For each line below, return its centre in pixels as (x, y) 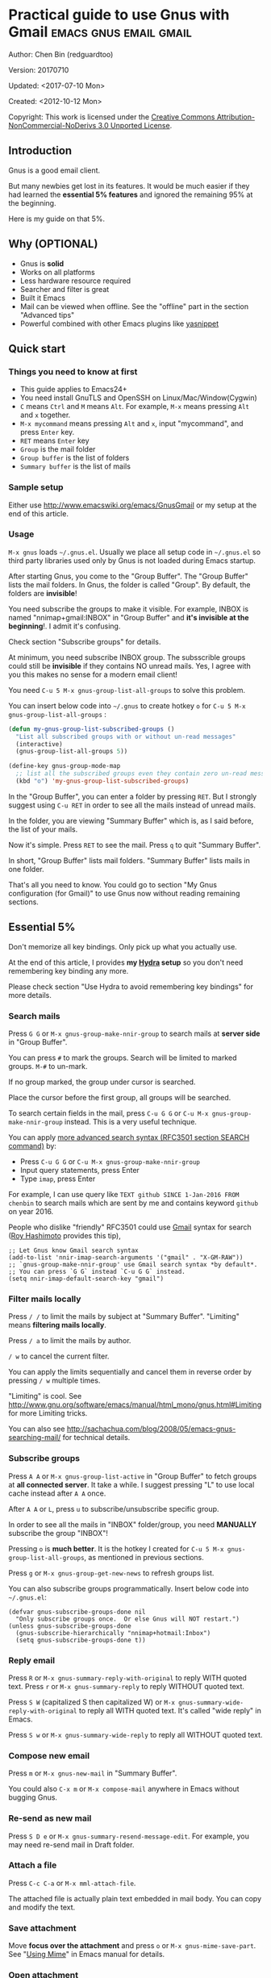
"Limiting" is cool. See (45, 1396)
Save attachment (42, 1928)
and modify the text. (42, 1907)
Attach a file (33, 1865)
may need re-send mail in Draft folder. (71, 1844)
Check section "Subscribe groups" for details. (85, 641)
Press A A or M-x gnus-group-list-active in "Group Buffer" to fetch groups (133, 1476)
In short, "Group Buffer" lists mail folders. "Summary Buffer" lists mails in (129, 860)
